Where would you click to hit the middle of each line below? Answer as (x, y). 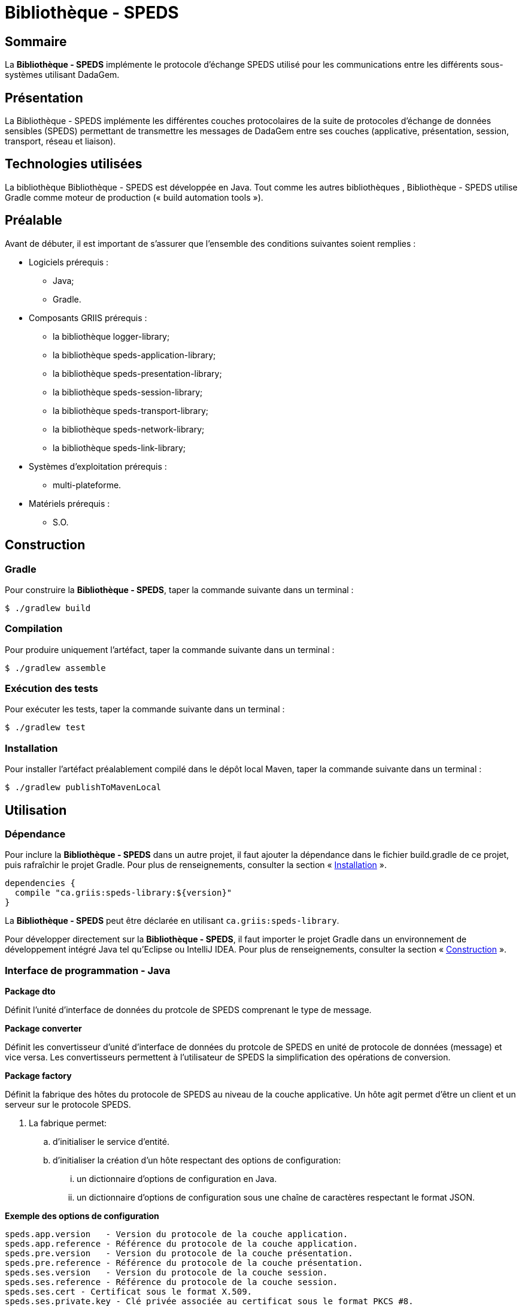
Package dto (30, 991)
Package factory (38, 1076)
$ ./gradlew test (45, 728)
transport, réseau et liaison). (60, 141)
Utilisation (36, 810)
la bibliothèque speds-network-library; (129, 429)
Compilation (34, 629)
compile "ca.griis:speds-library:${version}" (123, 893)
